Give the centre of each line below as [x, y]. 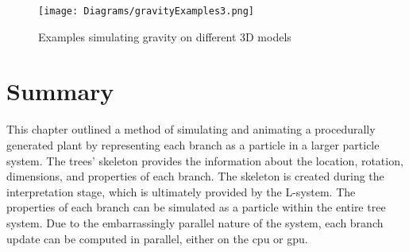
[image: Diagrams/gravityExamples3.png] [147, 11]
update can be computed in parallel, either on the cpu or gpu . [157, 238]
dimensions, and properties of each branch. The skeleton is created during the [195, 176]
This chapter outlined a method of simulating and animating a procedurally [191, 129]
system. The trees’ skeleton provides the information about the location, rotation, [205, 160]
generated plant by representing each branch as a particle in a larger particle [193, 144]
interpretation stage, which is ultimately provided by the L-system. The [181, 191]
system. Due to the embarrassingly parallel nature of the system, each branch [195, 222]
